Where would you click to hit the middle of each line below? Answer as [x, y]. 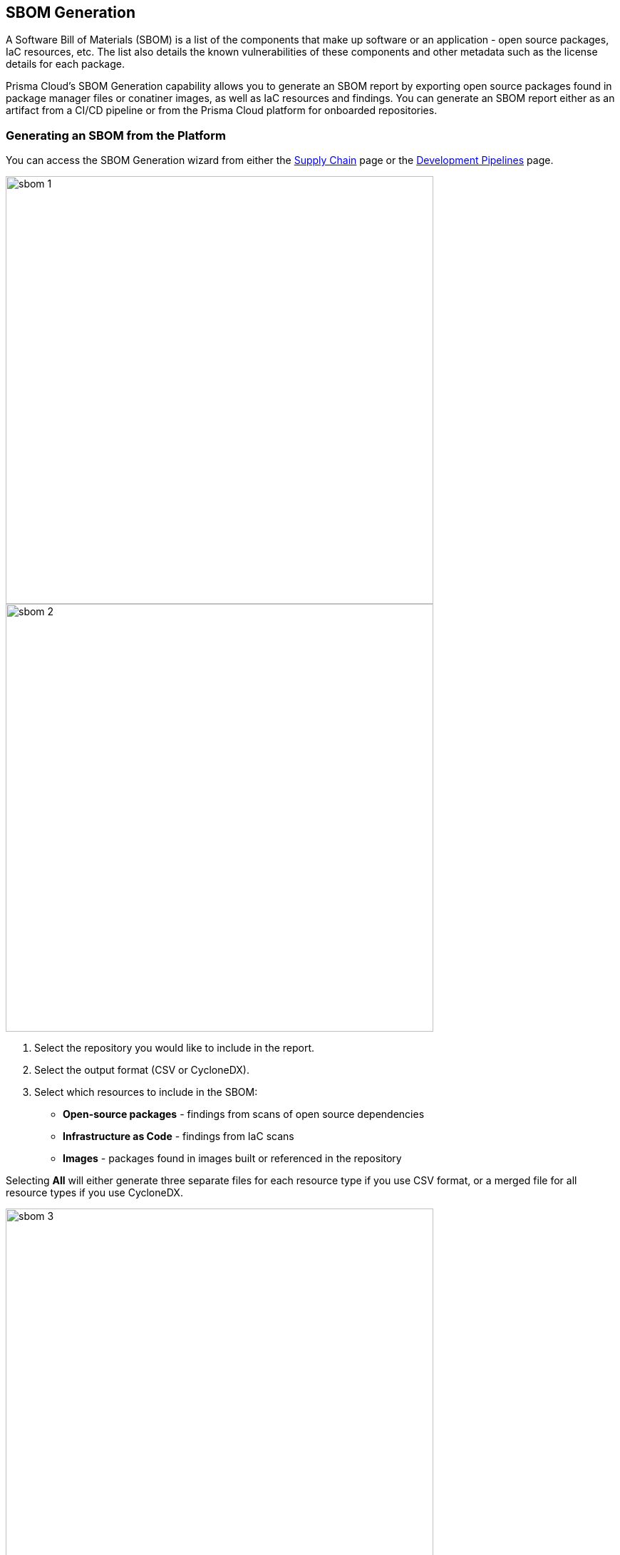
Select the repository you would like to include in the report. [175, 1048]
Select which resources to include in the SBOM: [146, 1092]
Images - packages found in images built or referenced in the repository [232, 1159]
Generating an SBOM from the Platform [116, 135]
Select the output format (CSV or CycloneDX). [142, 1070]
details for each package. [65, 64]
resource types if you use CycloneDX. [94, 1193]
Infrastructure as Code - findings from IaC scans [179, 1136]
